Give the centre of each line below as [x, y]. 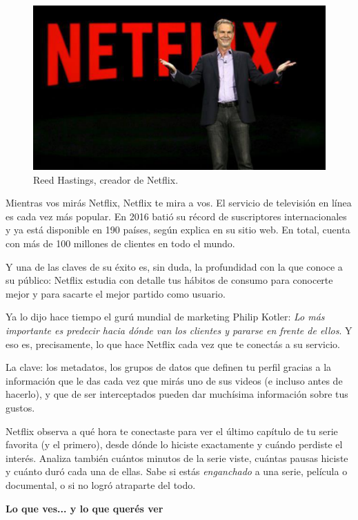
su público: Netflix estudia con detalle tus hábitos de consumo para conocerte [169, 280]
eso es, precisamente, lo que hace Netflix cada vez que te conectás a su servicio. [173, 344]
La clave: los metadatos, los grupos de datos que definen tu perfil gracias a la [169, 367]
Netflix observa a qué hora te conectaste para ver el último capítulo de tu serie [172, 431]
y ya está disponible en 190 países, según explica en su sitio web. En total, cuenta [178, 230]
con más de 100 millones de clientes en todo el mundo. [120, 243]
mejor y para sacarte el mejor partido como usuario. [116, 293]
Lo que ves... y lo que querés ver [84, 508]
